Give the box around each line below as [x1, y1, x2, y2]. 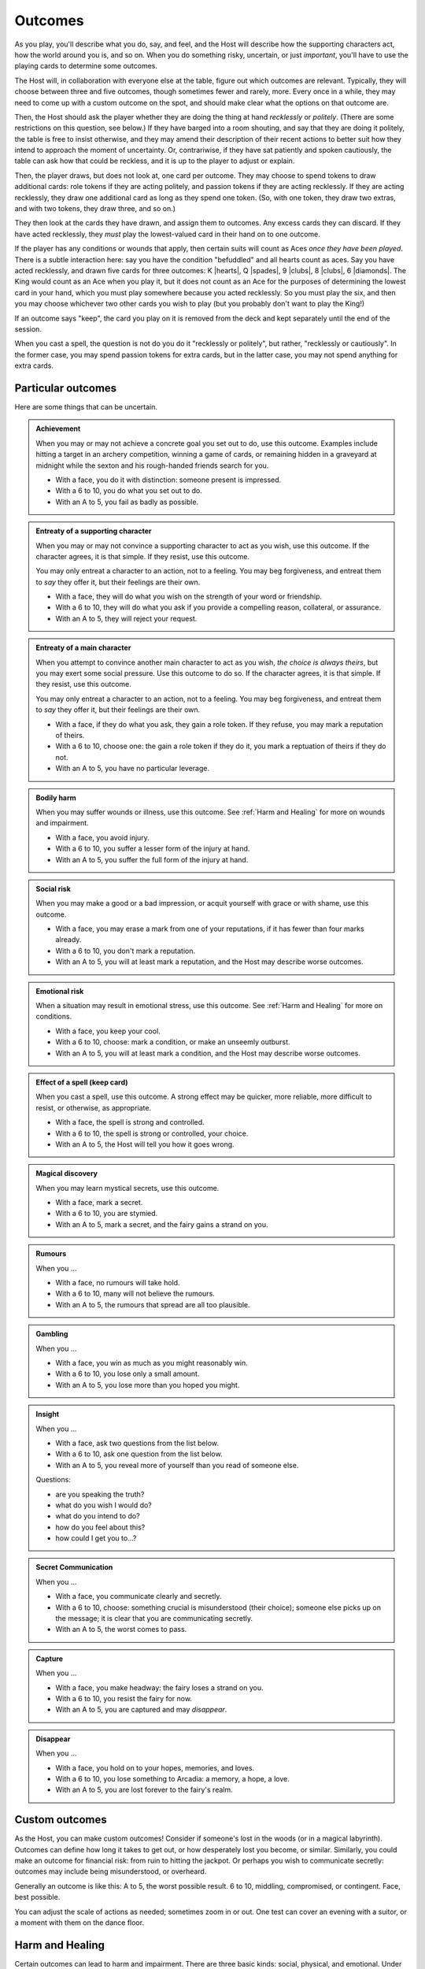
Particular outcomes [14, 381, 117, 395]
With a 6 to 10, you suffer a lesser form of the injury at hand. [55, 844, 250, 854]
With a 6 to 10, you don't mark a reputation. [55, 946, 196, 955]
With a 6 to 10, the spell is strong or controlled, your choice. [55, 1129, 249, 1138]
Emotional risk [35, 986, 84, 996]
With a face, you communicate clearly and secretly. [55, 1592, 222, 1601]
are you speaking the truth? [55, 1489, 145, 1499]
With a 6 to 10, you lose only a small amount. [55, 1369, 200, 1378]
